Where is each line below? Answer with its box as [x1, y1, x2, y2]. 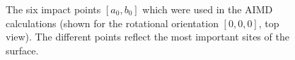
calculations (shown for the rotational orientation [6, 15, 219, 30]
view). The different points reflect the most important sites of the [6, 29, 289, 44]
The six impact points [6, 2, 101, 16]
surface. [6, 43, 39, 57]
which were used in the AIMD [142, 2, 273, 16]
